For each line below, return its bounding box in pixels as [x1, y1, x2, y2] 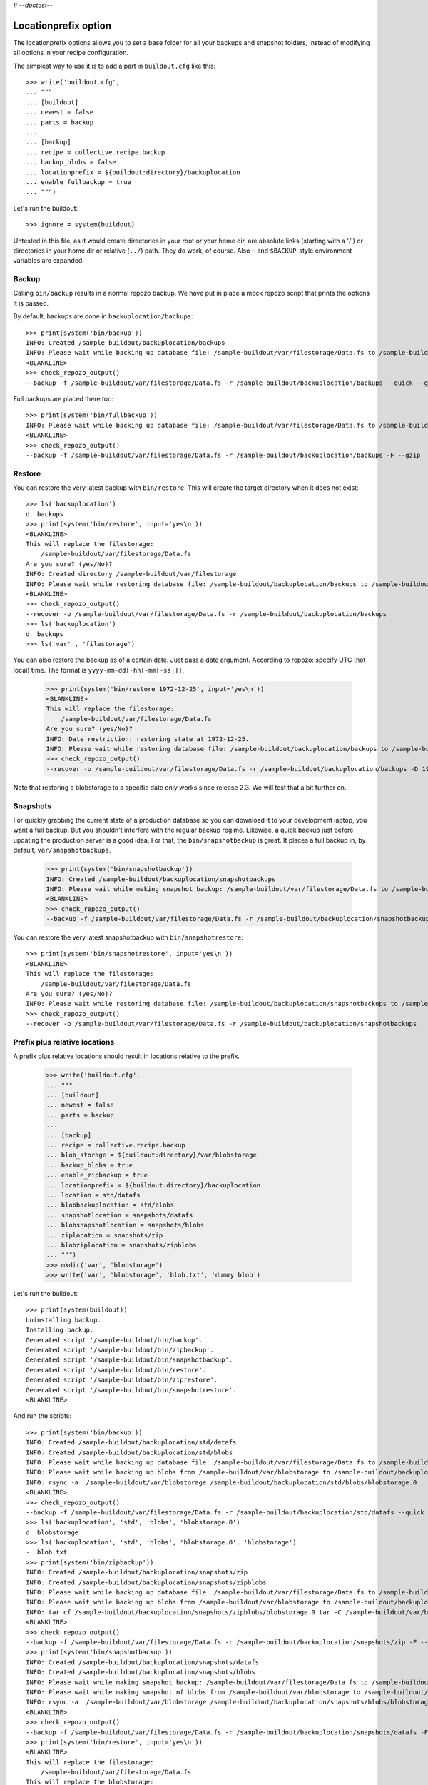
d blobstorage [26, 1528, 79, 1537]
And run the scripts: [13, 1412, 71, 1420]
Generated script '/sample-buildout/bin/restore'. [26, 1366, 207, 1374]
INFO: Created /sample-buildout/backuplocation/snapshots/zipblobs [26, 1578, 267, 1587]
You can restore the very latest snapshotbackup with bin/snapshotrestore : [13, 933, 244, 942]
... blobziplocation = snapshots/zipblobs [46, 1241, 197, 1249]
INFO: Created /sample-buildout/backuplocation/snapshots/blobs [26, 1668, 256, 1676]
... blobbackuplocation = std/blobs [46, 1201, 175, 1210]
